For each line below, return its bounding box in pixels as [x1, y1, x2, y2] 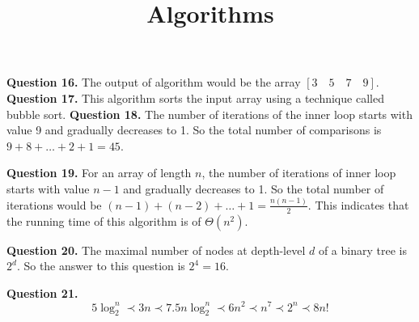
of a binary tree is [318, 241, 407, 258]
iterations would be [6, 196, 102, 213]
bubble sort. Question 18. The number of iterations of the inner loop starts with [6, 105, 413, 122]
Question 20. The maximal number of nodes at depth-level [6, 241, 306, 258]
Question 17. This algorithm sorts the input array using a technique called [6, 89, 384, 106]
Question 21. [6, 284, 78, 301]
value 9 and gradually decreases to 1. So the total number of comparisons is [6, 121, 382, 138]
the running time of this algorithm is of [6, 212, 201, 229]
